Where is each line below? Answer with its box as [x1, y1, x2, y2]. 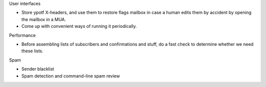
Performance [9, 32, 36, 38]
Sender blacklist [21, 66, 54, 72]
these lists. [21, 48, 44, 54]
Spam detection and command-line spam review [21, 73, 120, 79]
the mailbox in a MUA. [21, 16, 66, 22]
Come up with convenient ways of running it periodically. [21, 23, 137, 29]
